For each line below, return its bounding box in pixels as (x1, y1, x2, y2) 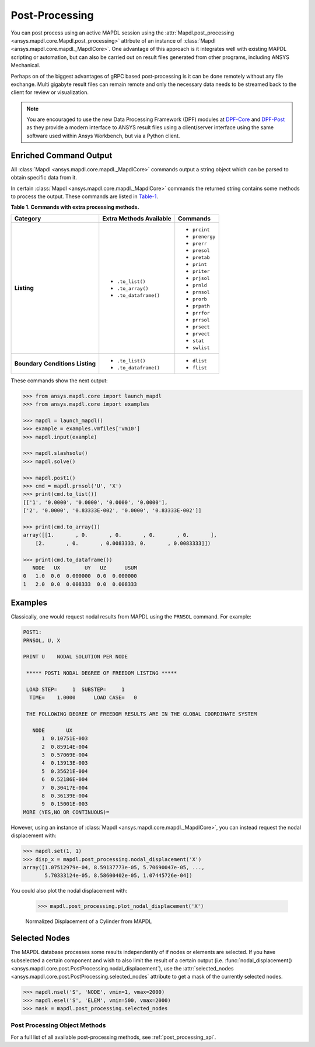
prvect (192, 330, 210, 337)
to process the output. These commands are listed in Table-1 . (10, 193, 159, 200)
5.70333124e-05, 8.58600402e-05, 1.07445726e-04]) (44, 872, 192, 879)
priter (192, 268, 210, 274)
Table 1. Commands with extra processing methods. (10, 203, 139, 210)
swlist (192, 344, 210, 351)
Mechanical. (10, 62, 41, 69)
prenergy (192, 233, 216, 240)
